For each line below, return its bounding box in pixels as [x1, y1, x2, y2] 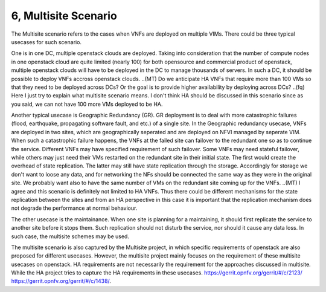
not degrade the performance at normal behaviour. [11, 204, 138, 212]
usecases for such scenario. [11, 38, 81, 45]
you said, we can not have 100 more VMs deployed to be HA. [11, 100, 163, 108]
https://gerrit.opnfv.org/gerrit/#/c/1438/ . [11, 277, 112, 285]
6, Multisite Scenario [11, 9, 117, 22]
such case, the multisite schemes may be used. [11, 233, 130, 240]
